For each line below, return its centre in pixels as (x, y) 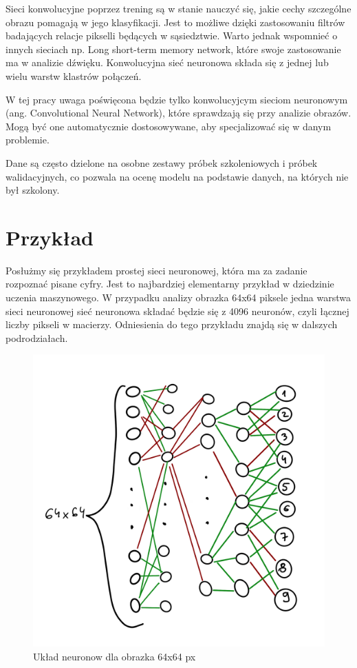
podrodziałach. (37, 337)
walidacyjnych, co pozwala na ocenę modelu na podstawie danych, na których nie (177, 176)
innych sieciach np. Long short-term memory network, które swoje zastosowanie (173, 49)
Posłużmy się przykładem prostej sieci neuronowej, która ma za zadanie (156, 270)
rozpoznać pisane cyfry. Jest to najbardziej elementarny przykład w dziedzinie (170, 284)
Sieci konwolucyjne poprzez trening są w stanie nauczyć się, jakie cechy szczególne (178, 8)
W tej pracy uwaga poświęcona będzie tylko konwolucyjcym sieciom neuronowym (177, 99)
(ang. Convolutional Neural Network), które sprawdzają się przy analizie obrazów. (178, 113)
